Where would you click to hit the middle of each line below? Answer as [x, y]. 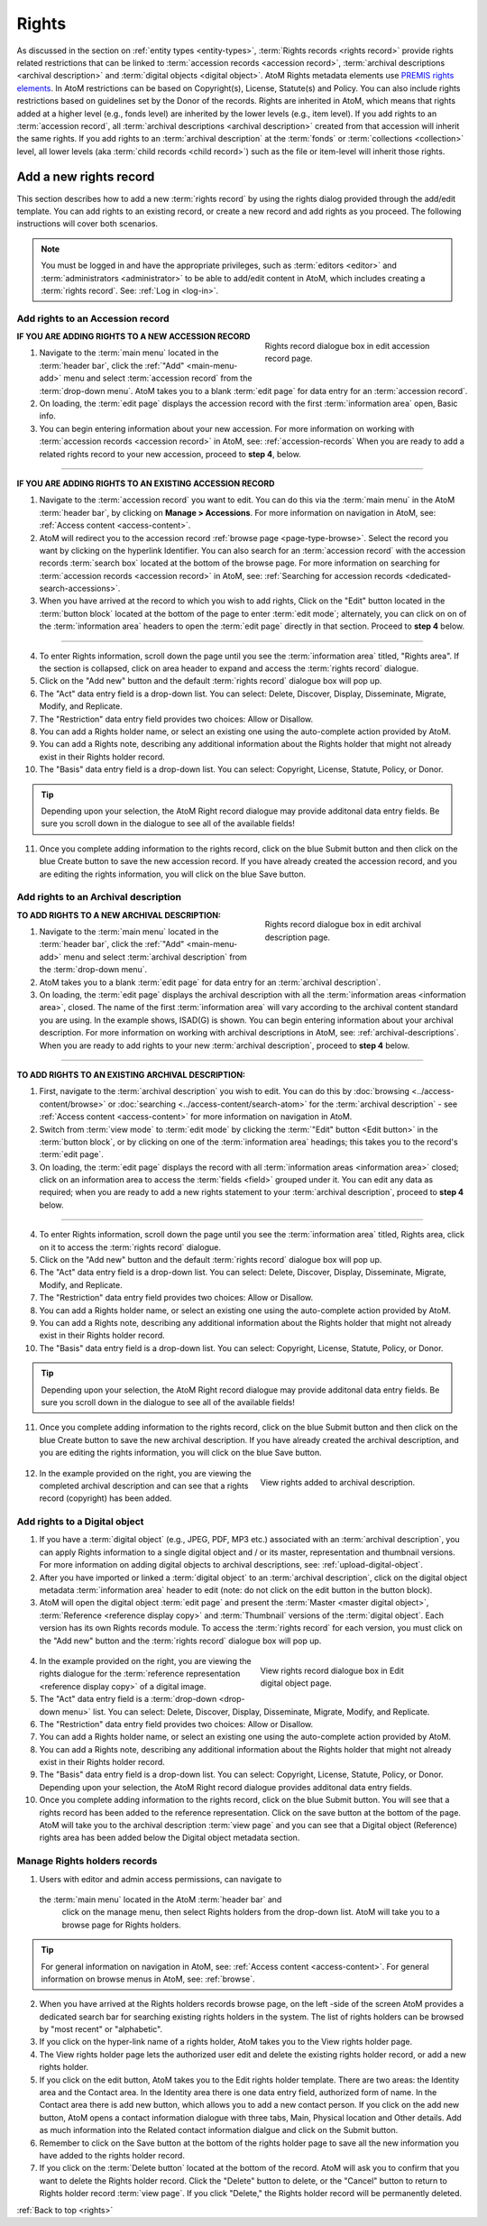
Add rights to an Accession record [93, 318]
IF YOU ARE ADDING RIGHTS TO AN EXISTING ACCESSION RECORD [146, 483]
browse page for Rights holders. [121, 1925]
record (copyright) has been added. [106, 1498]
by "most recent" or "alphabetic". [101, 2029]
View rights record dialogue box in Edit [332, 1670]
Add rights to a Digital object [80, 1522]
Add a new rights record [86, 177]
